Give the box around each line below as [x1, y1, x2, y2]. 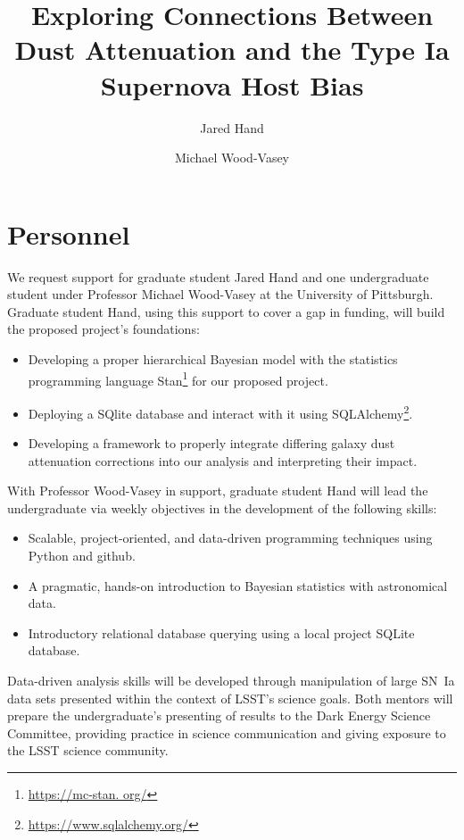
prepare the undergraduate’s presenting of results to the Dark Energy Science [7, 706, 431, 725]
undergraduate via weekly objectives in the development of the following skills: [7, 498, 437, 517]
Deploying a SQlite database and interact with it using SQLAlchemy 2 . [28, 401, 413, 422]
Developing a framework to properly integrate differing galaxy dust [28, 434, 395, 453]
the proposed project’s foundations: [7, 320, 200, 338]
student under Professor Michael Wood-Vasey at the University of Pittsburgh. [7, 285, 434, 304]
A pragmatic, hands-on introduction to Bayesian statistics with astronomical [28, 576, 448, 595]
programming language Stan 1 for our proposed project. [28, 368, 328, 389]
